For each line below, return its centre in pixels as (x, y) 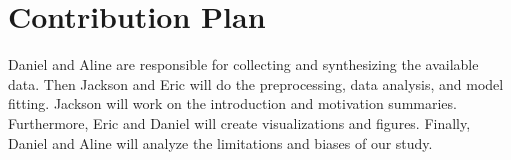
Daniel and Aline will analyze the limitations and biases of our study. (220, 142)
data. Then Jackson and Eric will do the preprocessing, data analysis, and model (256, 83)
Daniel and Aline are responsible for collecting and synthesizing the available (243, 64)
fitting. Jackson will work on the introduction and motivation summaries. (232, 103)
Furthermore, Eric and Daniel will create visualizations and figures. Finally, (239, 122)
